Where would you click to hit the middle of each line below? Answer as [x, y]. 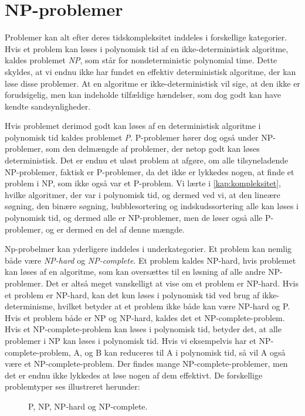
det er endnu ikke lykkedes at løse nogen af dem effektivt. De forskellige [134, 375]
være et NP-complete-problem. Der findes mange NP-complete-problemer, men [146, 364]
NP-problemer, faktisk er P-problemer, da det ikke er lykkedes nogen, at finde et [150, 171]
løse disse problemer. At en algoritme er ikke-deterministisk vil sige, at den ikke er [152, 83]
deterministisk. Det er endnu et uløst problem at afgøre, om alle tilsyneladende [147, 160]
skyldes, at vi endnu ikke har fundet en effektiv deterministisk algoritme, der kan [150, 71]
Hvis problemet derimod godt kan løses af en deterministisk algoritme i [133, 126]
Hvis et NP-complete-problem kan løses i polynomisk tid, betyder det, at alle [143, 329]
